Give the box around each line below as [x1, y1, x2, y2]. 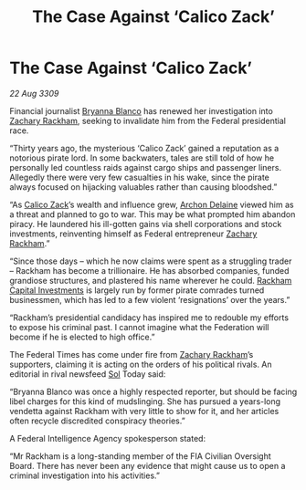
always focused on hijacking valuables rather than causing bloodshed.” [9, 181, 278, 193]
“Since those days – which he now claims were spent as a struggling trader [9, 255, 292, 266]
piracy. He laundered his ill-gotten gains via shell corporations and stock [9, 218, 282, 229]
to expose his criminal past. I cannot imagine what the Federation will [9, 321, 269, 332]
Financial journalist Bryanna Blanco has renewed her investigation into [9, 105, 274, 116]
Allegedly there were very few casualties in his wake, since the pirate [9, 172, 269, 182]
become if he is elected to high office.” [9, 331, 155, 342]
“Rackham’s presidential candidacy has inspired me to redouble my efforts [9, 312, 290, 323]
